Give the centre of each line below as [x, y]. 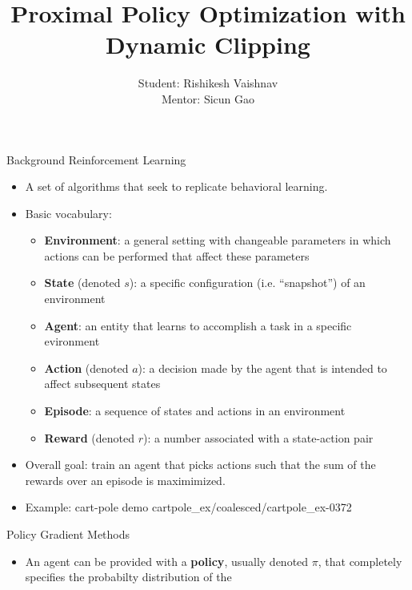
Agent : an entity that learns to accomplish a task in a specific [198, 325]
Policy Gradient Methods [68, 534]
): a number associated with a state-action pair [258, 437]
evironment [72, 341]
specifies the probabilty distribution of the [128, 577]
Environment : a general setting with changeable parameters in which [218, 240]
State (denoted [82, 283]
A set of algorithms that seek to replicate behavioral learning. [176, 186]
